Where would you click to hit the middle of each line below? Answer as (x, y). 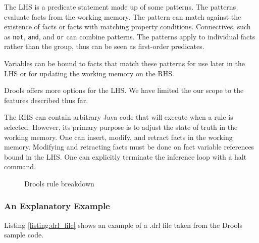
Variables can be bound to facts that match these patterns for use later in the (124, 63)
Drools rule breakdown (59, 183)
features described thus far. (46, 100)
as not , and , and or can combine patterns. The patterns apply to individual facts (130, 36)
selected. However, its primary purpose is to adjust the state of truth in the (121, 127)
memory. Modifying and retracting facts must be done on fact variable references (129, 147)
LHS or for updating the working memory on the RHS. (89, 73)
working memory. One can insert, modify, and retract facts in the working (118, 137)
